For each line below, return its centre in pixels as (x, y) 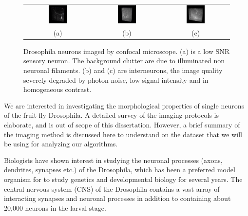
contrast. (78, 89)
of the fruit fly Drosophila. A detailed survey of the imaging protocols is (111, 115)
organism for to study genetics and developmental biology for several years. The (123, 179)
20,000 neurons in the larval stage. (55, 207)
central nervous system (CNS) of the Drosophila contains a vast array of (112, 189)
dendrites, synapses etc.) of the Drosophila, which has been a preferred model (120, 170)
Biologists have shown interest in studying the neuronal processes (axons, (113, 160)
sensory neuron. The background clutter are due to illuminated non (124, 61)
